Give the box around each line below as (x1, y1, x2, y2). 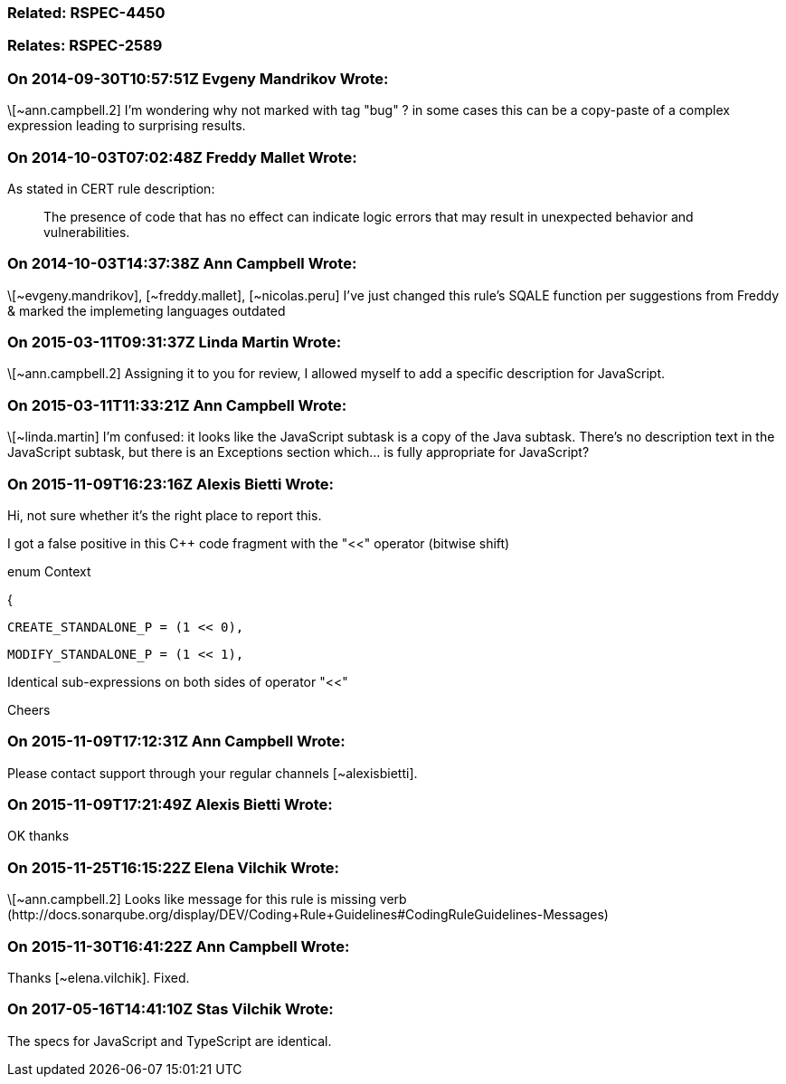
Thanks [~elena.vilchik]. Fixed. (7, 969, 190, 985)
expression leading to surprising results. (7, 118, 246, 134)
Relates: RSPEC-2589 (7, 36, 163, 55)
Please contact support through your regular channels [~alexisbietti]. (7, 765, 418, 781)
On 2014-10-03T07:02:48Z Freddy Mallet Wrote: (7, 147, 357, 166)
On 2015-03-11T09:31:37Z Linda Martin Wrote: (7, 333, 342, 351)
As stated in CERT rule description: (7, 180, 215, 196)
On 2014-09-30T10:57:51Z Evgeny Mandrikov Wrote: (7, 69, 389, 88)
